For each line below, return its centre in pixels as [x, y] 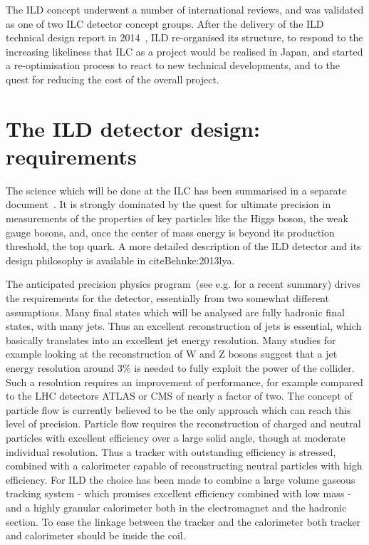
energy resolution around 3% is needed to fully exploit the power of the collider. [180, 368]
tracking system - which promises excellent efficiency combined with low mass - [178, 493]
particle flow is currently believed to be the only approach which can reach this [178, 409]
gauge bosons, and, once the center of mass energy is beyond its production [170, 232]
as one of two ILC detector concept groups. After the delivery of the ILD [165, 23]
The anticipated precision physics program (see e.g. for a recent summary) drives [183, 284]
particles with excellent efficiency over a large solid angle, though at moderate [176, 437]
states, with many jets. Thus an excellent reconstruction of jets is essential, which [184, 326]
